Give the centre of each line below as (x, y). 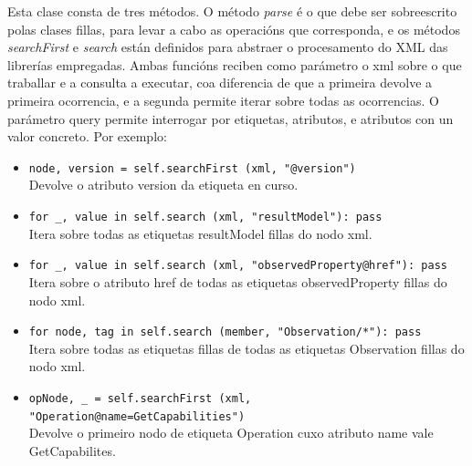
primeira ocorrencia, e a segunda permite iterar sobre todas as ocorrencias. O (223, 100)
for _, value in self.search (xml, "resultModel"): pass (205, 217)
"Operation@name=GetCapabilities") (137, 416)
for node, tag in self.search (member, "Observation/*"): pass (225, 332)
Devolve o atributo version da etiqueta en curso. (163, 185)
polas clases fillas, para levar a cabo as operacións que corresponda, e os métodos (234, 29)
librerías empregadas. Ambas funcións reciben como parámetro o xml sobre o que (235, 64)
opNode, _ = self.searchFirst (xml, (140, 398)
